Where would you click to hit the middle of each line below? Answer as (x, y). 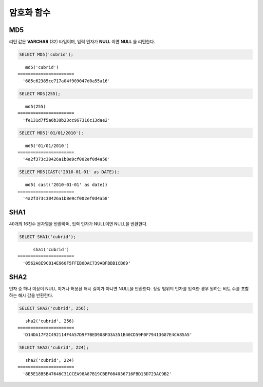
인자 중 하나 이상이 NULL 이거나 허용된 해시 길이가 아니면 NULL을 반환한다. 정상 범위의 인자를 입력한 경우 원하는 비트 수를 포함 (129, 288)
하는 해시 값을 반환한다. (31, 295)
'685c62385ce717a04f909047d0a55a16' (66, 81)
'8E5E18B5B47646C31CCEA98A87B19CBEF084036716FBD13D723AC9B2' (97, 374)
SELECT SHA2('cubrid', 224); (54, 347)
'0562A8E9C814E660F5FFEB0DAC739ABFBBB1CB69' (77, 263)
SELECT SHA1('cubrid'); (48, 237)
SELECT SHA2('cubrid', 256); (54, 308)
